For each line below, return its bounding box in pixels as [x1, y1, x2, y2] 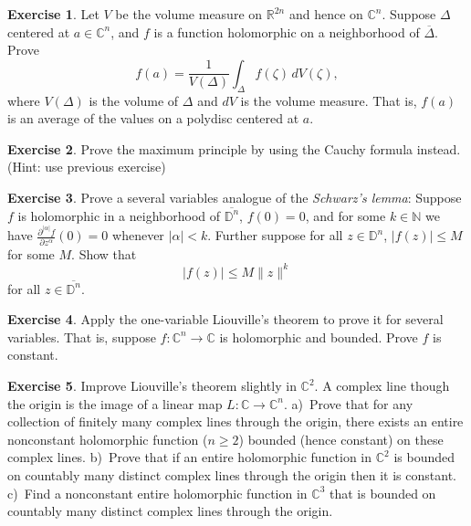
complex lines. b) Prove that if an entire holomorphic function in [7, 447, 372, 467]
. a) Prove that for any [283, 394, 413, 413]
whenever [112, 226, 164, 245]
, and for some [305, 205, 386, 225]
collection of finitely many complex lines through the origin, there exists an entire [7, 412, 464, 431]
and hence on [288, 5, 363, 23]
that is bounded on [329, 483, 436, 502]
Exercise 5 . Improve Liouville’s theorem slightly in [7, 376, 297, 394]
